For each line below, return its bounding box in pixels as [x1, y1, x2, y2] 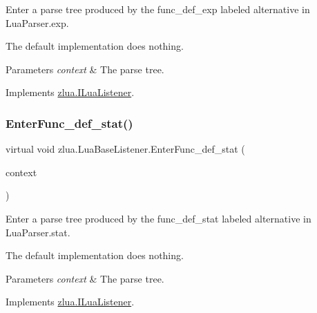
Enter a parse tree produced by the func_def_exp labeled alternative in [6, 2, 310, 16]
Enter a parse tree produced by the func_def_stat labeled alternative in [6, 211, 311, 225]
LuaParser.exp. [6, 15, 69, 30]
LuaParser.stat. [6, 225, 70, 239]
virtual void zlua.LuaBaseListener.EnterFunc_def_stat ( [6, 142, 245, 156]
